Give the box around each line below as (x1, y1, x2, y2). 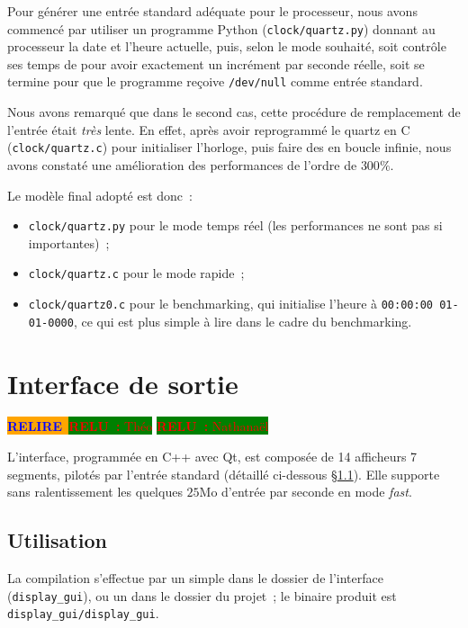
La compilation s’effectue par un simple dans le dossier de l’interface (7, 569, 383, 588)
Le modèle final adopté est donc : (7, 185, 193, 204)
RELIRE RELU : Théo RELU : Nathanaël (7, 417, 269, 435)
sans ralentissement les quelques (7, 482, 183, 501)
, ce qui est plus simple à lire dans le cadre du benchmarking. (73, 311, 412, 330)
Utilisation (7, 526, 107, 554)
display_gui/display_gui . (7, 604, 159, 623)
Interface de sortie (7, 364, 238, 401)
